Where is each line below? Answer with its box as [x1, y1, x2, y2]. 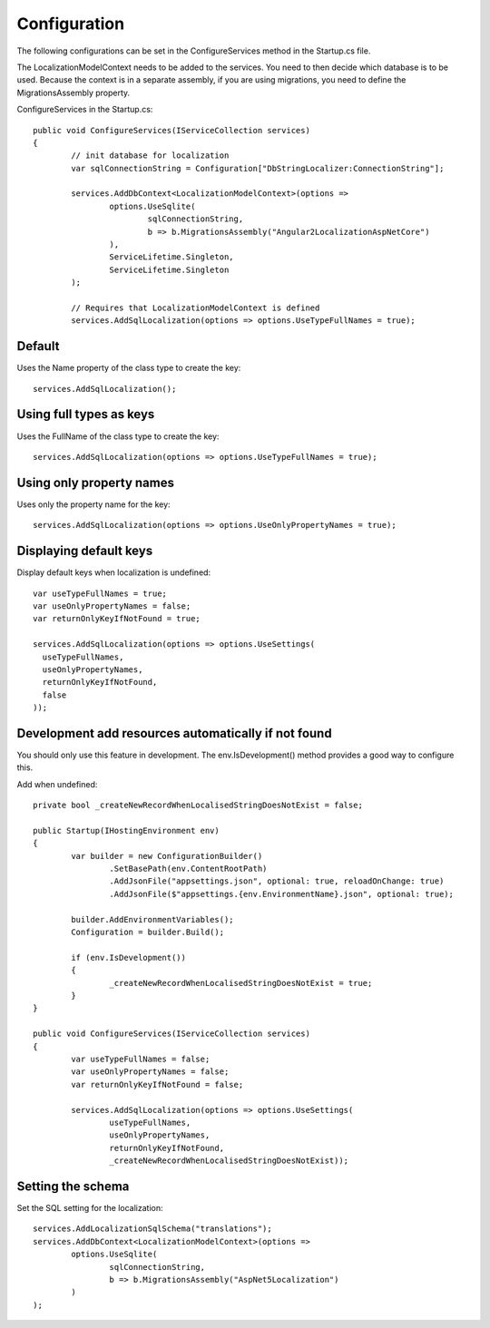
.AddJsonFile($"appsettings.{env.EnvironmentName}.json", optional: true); [109, 889, 454, 899]
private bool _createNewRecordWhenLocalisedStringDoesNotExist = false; [33, 800, 363, 811]
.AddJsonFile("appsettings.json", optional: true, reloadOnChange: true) [109, 876, 445, 886]
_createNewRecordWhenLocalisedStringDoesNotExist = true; [109, 978, 373, 988]
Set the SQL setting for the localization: [16, 1202, 163, 1213]
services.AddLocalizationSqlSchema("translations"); [33, 1224, 272, 1234]
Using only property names [16, 474, 174, 490]
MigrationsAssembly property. [16, 87, 131, 98]
